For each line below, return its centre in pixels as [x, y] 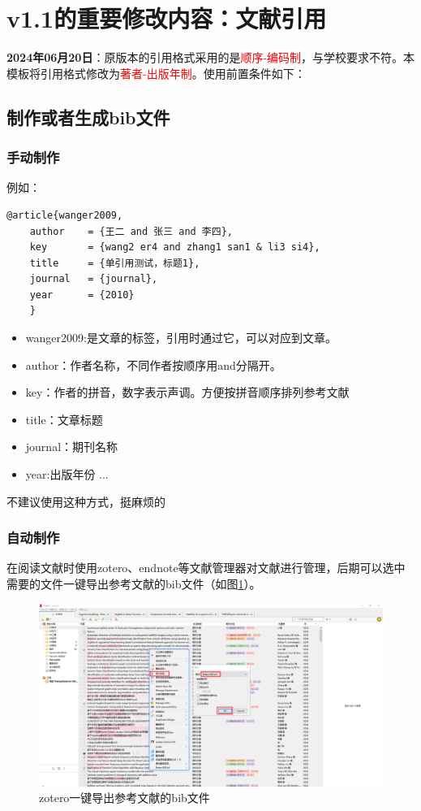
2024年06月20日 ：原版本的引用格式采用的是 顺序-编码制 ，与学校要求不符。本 [211, 57]
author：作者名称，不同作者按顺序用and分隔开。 [153, 364]
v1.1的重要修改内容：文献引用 [167, 18]
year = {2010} [82, 295]
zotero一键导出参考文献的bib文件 [125, 798]
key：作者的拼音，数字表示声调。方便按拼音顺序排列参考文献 [187, 392]
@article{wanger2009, [65, 215]
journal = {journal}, [94, 279]
